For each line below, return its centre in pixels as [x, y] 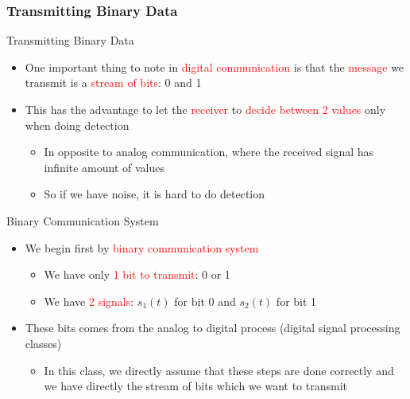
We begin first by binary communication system [142, 247]
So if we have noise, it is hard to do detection [155, 194]
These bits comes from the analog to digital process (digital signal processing [213, 328]
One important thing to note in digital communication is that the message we [215, 66]
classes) [43, 343]
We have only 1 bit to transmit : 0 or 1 [137, 274]
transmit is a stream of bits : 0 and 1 [113, 82]
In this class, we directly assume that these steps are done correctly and [219, 370]
